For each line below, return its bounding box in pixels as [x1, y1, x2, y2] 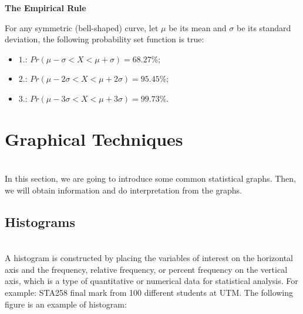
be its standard [236, 21, 291, 34]
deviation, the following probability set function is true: [5, 33, 204, 45]
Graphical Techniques [5, 126, 183, 151]
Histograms [5, 212, 76, 231]
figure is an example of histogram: [5, 298, 127, 310]
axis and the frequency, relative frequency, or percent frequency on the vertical [5, 263, 288, 275]
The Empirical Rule [5, 2, 86, 14]
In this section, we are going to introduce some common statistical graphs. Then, [5, 172, 296, 185]
